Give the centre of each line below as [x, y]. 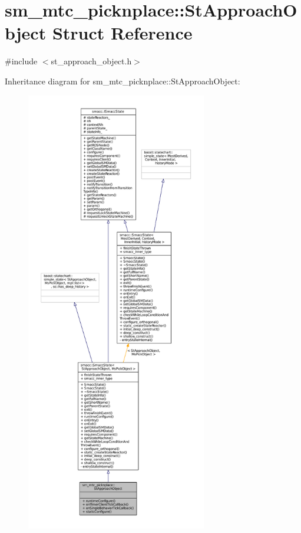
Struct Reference [122, 33]
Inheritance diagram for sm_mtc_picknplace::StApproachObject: [123, 81]
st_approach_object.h [91, 61]
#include [21, 61]
